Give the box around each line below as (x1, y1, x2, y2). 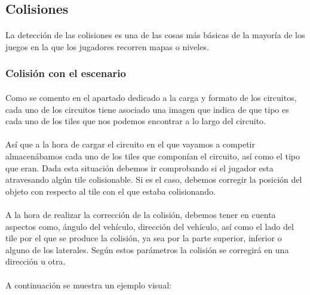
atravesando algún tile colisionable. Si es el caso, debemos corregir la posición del (5, 173, 302, 186)
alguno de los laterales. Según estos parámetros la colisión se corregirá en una (5, 243, 289, 256)
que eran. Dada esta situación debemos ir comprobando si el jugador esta (5, 161, 274, 174)
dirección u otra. (5, 255, 66, 268)
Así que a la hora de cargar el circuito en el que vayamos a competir (5, 138, 255, 150)
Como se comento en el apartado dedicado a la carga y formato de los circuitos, (5, 91, 297, 103)
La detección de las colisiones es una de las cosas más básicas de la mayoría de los (5, 29, 305, 41)
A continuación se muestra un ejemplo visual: (5, 278, 171, 291)
